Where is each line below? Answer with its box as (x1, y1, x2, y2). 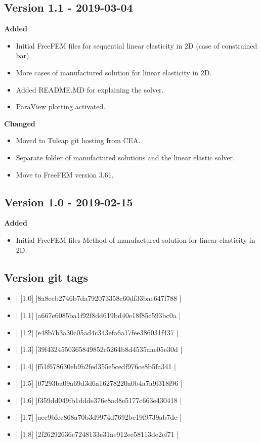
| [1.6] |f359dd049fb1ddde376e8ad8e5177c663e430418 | (16, 394, 182, 405)
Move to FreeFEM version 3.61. (16, 169, 114, 180)
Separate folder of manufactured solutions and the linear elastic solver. (16, 152, 235, 162)
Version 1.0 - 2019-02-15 (4, 194, 133, 209)
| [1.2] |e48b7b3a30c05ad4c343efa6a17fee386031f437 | (16, 327, 179, 337)
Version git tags (4, 269, 88, 285)
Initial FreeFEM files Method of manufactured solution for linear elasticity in (16, 234, 255, 245)
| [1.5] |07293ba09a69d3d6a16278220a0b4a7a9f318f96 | (16, 378, 183, 388)
